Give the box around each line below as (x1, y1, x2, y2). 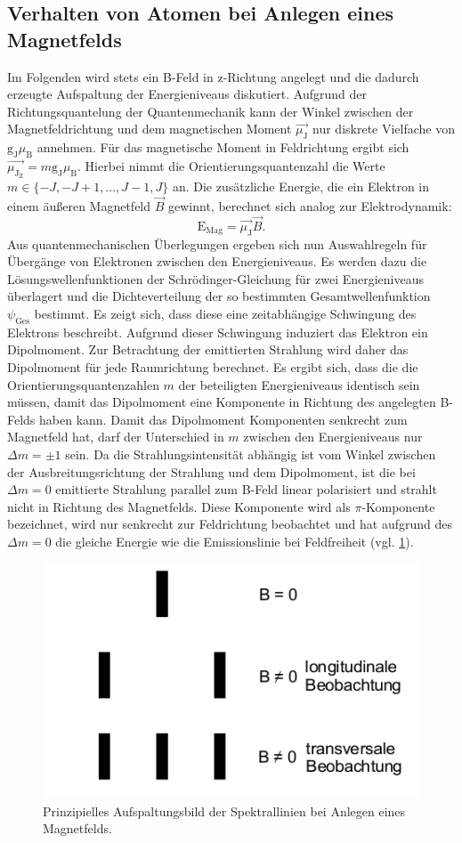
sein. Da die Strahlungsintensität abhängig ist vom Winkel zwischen (65, 444, 436, 463)
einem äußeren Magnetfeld (7, 196, 151, 215)
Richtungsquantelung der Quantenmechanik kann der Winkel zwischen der (7, 101, 414, 120)
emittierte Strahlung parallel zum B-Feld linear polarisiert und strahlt (55, 480, 437, 499)
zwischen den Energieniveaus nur (243, 427, 423, 446)
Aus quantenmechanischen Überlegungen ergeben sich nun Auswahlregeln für (7, 234, 427, 253)
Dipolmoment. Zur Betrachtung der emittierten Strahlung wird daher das (7, 340, 409, 359)
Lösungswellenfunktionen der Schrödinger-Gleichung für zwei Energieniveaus (7, 269, 425, 288)
